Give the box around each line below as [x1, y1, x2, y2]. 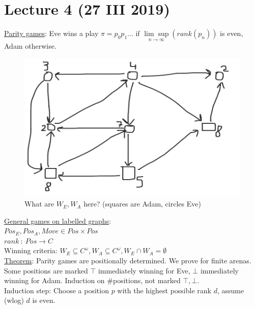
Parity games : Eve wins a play [4, 28, 99, 39]
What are [24, 198, 54, 209]
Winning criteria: [4, 245, 58, 256]
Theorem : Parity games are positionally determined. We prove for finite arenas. [4, 255, 251, 266]
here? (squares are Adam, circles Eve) [83, 198, 201, 209]
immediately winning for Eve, [98, 265, 190, 276]
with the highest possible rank [117, 285, 211, 295]
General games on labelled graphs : [4, 215, 111, 226]
